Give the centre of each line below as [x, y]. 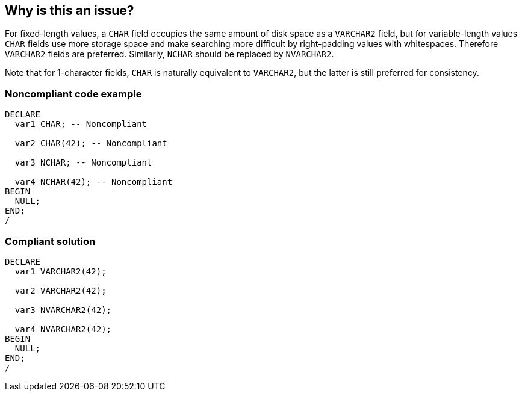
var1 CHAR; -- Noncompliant [81, 124]
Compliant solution [50, 241]
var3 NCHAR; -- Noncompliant [83, 163]
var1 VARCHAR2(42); [61, 271]
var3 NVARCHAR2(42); [63, 310]
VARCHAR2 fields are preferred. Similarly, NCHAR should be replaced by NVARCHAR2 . [169, 54]
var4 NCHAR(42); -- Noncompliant [94, 182]
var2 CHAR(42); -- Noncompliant [91, 144]
